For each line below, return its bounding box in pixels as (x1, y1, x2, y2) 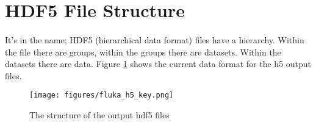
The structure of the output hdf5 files (29, 109, 170, 121)
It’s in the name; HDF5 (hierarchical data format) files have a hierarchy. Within (5, 33, 304, 46)
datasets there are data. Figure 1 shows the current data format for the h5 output (5, 57, 312, 70)
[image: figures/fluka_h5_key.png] (29, 91, 174, 100)
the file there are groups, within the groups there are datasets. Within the (5, 45, 281, 58)
